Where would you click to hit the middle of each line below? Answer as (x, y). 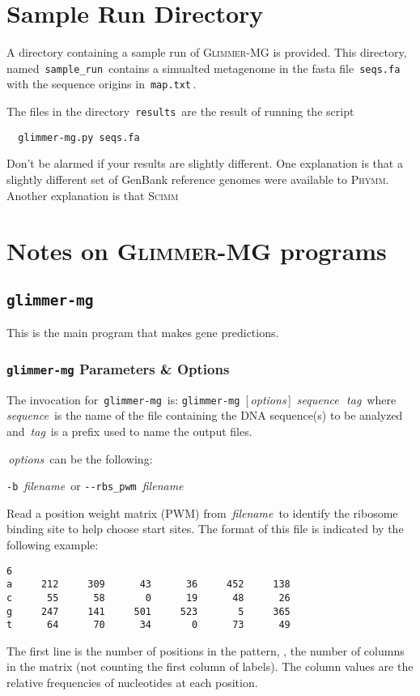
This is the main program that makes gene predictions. (143, 333)
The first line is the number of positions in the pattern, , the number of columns (206, 650)
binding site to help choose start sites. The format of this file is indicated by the (205, 529)
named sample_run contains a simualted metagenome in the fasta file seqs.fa (204, 68)
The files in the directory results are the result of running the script (180, 111)
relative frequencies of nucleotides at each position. (132, 682)
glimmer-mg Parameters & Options (118, 368)
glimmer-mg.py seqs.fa (79, 137)
